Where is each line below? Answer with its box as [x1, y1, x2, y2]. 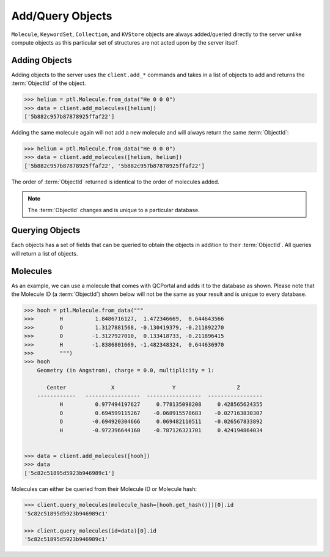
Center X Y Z [46, 384, 241, 391]
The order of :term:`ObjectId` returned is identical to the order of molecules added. [11, 178, 220, 185]
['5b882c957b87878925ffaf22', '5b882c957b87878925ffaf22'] [24, 162, 205, 169]
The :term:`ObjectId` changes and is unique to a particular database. [28, 206, 200, 213]
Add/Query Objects [11, 9, 112, 23]
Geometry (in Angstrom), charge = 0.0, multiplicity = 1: [37, 367, 215, 374]
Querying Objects [11, 225, 81, 235]
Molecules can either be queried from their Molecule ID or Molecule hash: [11, 485, 197, 492]
